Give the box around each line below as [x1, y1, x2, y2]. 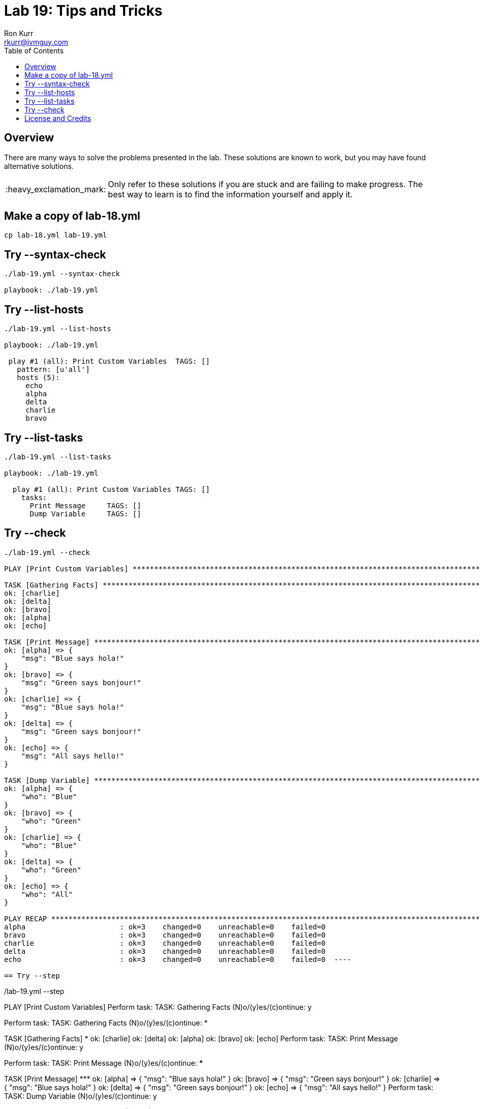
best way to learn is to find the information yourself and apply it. [108, 189, 353, 199]
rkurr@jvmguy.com [4, 37, 69, 46]
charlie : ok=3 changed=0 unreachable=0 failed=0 [4, 939, 326, 947]
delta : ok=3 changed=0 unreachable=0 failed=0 [4, 947, 326, 955]
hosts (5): [17, 373, 60, 382]
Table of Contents [4, 46, 64, 55]
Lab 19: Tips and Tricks [4, 2, 163, 19]
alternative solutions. [4, 161, 74, 170]
